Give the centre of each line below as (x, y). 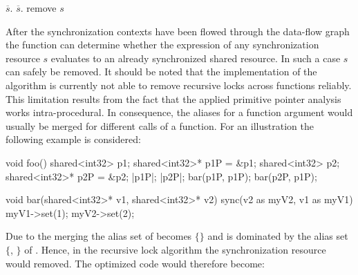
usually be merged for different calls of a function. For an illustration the (160, 125)
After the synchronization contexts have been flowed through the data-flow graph (178, 31)
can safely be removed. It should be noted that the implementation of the (161, 72)
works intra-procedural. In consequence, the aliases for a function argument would (179, 112)
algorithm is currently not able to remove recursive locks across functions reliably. (179, 85)
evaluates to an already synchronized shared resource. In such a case (196, 58)
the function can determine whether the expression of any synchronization (162, 45)
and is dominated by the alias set (278, 236)
